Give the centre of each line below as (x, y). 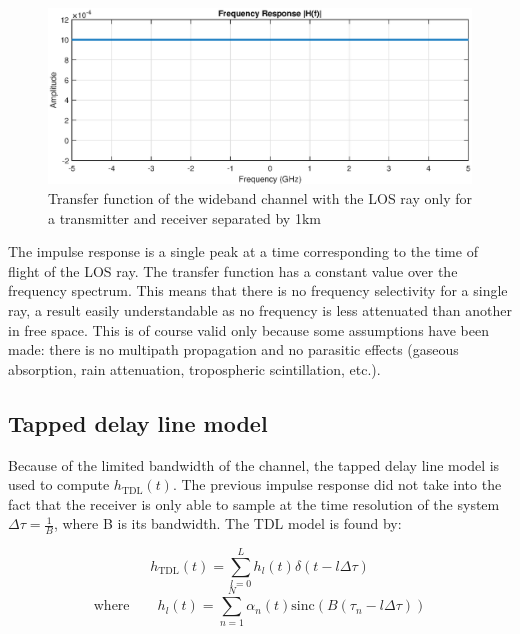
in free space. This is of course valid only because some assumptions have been (248, 329)
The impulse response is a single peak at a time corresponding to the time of (243, 251)
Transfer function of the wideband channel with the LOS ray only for (260, 197)
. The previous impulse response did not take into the (337, 484)
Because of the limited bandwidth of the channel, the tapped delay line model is (254, 464)
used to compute (59, 484)
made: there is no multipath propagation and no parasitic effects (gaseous (233, 349)
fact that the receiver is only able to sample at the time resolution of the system (254, 503)
